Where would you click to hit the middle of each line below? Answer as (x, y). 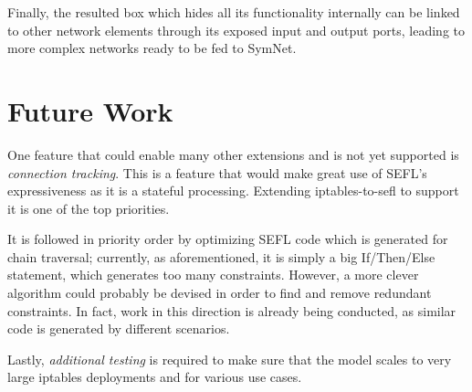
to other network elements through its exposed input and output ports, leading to (236, 30)
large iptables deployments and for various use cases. (155, 377)
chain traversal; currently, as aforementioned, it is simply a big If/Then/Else (221, 256)
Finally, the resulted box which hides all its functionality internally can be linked (234, 12)
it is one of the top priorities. (89, 208)
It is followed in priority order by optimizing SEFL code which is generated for (228, 239)
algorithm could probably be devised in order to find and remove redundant (220, 293)
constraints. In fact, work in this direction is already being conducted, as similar (232, 310)
